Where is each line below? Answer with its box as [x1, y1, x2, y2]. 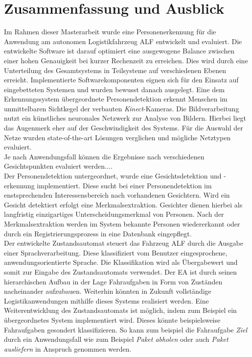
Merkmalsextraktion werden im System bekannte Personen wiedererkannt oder [4, 219, 240, 229]
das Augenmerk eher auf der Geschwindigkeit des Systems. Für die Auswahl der [4, 123, 243, 133]
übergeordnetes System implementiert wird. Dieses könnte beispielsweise [4, 314, 221, 325]
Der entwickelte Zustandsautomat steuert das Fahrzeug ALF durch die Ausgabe [4, 238, 243, 248]
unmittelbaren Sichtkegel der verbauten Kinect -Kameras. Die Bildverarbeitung [4, 103, 239, 113]
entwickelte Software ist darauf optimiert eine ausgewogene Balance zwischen [4, 46, 235, 56]
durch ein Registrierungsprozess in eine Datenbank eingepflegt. [4, 228, 192, 238]
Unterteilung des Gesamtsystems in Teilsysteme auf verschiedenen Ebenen [4, 65, 226, 75]
